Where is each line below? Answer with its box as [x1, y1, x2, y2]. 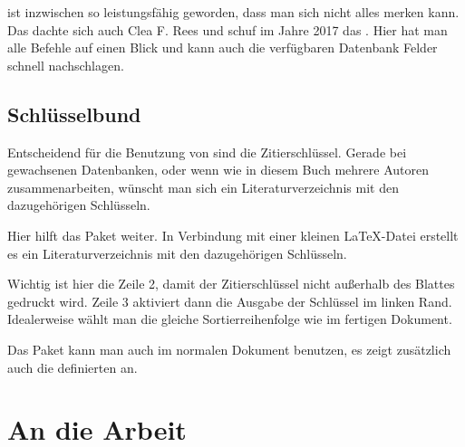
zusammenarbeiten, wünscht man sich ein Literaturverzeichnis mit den [7, 177, 399, 196]
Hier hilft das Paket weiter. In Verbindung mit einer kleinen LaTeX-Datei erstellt [7, 225, 459, 244]
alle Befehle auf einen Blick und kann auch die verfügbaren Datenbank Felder [7, 38, 438, 57]
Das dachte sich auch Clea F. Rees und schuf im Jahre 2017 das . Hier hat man [7, 20, 448, 39]
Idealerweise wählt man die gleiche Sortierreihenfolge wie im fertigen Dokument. [7, 309, 452, 328]
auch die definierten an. [7, 357, 138, 376]
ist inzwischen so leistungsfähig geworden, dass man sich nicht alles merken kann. [7, 3, 460, 21]
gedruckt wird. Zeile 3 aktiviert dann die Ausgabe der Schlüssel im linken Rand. [7, 291, 452, 310]
